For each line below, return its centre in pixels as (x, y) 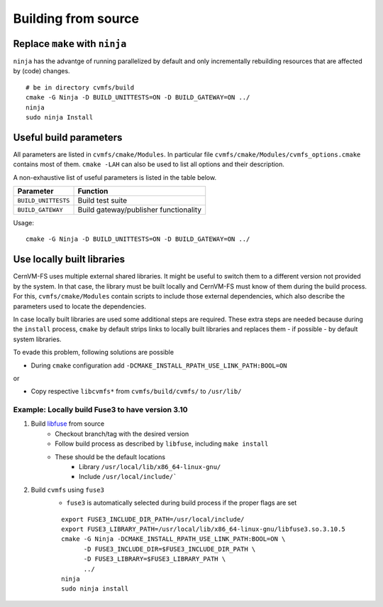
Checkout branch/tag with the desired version (122, 434)
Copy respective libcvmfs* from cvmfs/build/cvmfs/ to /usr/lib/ (136, 392)
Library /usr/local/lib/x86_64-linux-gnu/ (150, 467)
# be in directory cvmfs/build (80, 87)
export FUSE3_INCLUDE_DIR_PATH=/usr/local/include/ (153, 519)
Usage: (24, 223)
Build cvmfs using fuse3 (67, 490)
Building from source (76, 18)
